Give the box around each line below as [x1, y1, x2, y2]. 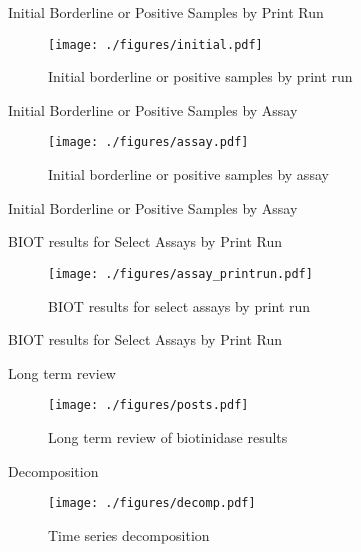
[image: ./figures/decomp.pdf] [48, 496, 256, 511]
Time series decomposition [48, 524, 210, 545]
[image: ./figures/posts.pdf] [48, 398, 249, 413]
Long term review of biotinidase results [48, 426, 288, 447]
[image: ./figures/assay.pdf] [48, 135, 249, 150]
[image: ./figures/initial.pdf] [48, 37, 263, 52]
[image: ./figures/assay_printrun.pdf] [48, 266, 313, 281]
